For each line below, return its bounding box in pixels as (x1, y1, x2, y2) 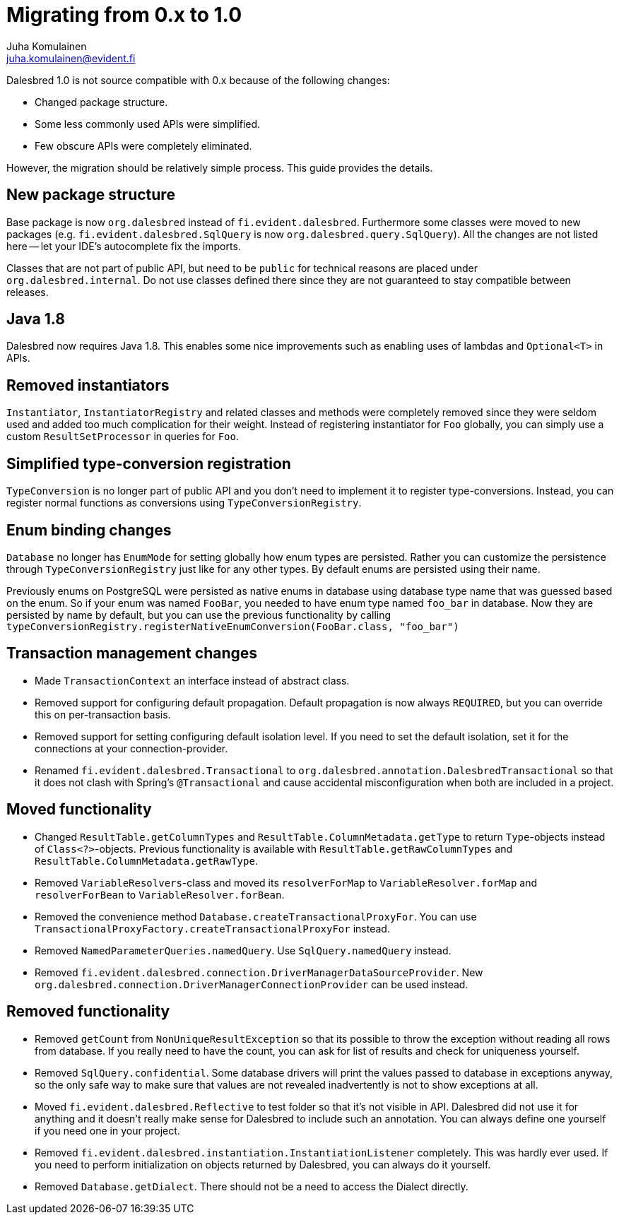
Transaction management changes (6, 644, 258, 663)
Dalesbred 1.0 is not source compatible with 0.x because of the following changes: (6, 73, 390, 86)
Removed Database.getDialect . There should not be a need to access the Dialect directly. (35, 1180, 468, 1192)
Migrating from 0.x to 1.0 (6, 3, 242, 27)
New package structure (6, 186, 175, 204)
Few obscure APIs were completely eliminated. (35, 139, 252, 152)
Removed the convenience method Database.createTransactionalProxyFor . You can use (35, 910, 477, 923)
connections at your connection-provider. (35, 742, 228, 754)
